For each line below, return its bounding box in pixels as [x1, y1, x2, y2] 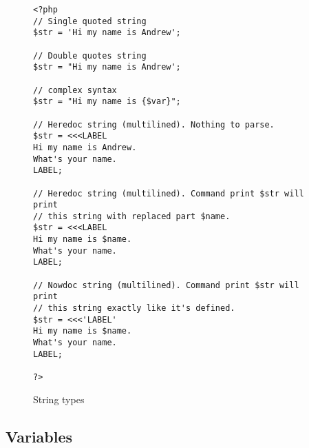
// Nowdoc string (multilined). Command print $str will [33, 280, 299, 290]
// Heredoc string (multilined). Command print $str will [33, 188, 304, 198]
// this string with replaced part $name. [33, 211, 231, 221]
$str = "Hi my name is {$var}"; [33, 96, 181, 107]
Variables [6, 425, 73, 447]
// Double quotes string [33, 50, 147, 61]
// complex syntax [33, 85, 117, 95]
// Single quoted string [33, 16, 147, 26]
